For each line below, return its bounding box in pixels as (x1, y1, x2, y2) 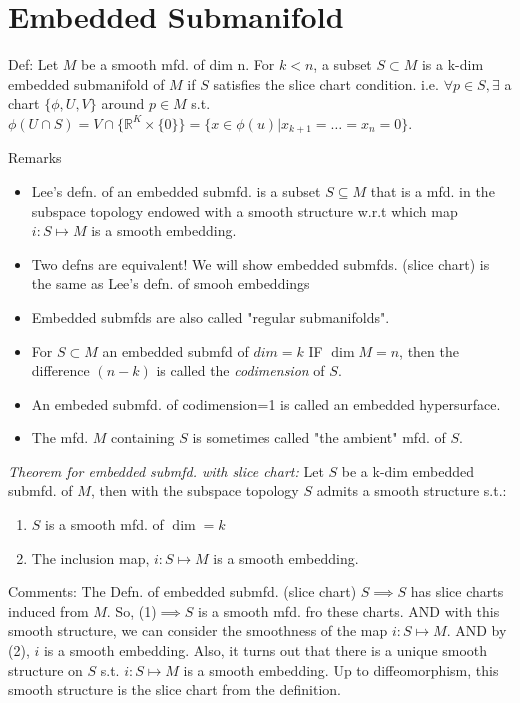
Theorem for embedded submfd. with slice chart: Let (8, 460, 324, 481)
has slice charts (410, 581, 504, 602)
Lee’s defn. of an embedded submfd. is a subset (31, 180, 321, 201)
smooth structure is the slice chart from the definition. (8, 679, 341, 700)
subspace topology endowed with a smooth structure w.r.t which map (31, 200, 458, 221)
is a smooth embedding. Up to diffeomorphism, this (183, 659, 499, 680)
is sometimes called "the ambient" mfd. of (192, 427, 446, 448)
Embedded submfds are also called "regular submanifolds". (31, 306, 390, 327)
